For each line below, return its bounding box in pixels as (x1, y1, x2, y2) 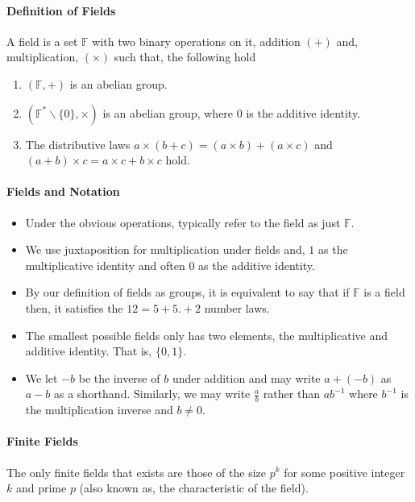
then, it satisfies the (25, 299, 123, 316)
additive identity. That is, (25, 342, 152, 359)
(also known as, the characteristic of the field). (79, 479, 309, 496)
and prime (15, 479, 67, 496)
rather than (263, 385, 320, 402)
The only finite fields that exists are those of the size (6, 463, 266, 480)
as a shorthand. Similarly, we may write (54, 385, 251, 402)
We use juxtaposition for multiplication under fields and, (25, 241, 305, 258)
